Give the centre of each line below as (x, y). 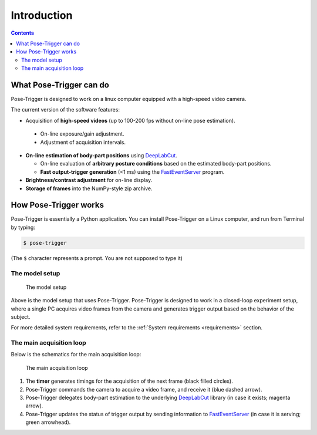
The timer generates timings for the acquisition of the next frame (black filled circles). (129, 381)
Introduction (42, 15)
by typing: (23, 227)
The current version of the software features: (65, 110)
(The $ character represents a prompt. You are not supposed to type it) (97, 258)
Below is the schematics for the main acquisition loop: (76, 355)
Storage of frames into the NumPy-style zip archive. (89, 188)
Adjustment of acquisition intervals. (83, 142)
